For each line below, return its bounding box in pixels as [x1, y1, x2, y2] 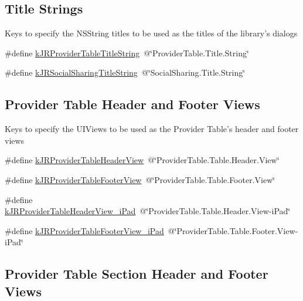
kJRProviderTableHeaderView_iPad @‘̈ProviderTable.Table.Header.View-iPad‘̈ [5, 205, 291, 217]
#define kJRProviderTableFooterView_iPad [5, 224, 164, 236]
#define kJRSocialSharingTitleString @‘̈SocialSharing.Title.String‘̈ [5, 66, 246, 79]
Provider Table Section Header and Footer [5, 265, 268, 283]
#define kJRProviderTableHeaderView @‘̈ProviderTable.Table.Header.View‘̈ [5, 154, 280, 166]
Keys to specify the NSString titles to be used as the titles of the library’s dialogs [5, 27, 298, 39]
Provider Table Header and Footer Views [5, 95, 260, 113]
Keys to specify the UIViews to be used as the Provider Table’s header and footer [5, 123, 299, 135]
